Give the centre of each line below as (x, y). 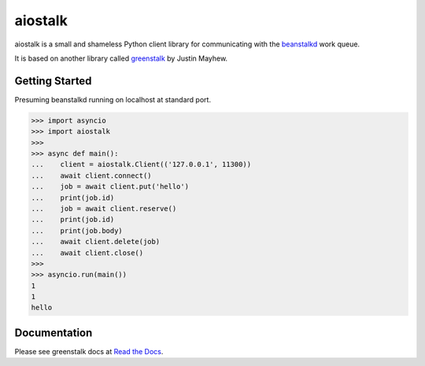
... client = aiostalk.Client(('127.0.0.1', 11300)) (141, 165)
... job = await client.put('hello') (110, 187)
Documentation (54, 333)
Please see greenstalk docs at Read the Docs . (89, 351)
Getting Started (53, 81)
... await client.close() (87, 253)
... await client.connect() (92, 176)
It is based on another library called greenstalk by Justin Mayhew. (121, 58)
